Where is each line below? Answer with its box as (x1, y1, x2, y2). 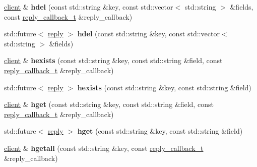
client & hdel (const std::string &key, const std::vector (4, 2, 173, 12)
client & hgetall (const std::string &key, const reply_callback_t (4, 142, 204, 153)
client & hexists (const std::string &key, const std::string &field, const (4, 55, 223, 66)
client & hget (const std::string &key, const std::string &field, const (4, 99, 214, 109)
